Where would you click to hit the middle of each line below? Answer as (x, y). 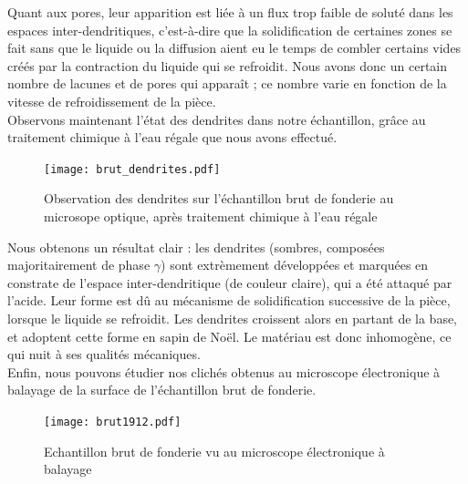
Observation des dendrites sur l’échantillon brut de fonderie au (219, 198)
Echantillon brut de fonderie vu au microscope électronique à (214, 451)
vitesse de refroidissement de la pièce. (112, 101)
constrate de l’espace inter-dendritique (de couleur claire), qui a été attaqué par (230, 282)
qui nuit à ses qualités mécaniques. (104, 354)
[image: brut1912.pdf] (113, 422)
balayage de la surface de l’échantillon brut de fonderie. (162, 390)
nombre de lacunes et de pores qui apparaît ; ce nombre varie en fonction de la (227, 83)
